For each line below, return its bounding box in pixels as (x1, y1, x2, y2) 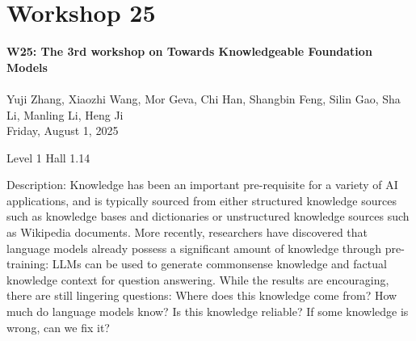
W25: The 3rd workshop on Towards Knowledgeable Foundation (6, 43, 372, 60)
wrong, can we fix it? (6, 318, 110, 335)
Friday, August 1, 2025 (6, 122, 119, 139)
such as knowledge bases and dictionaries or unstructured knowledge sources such (6, 208, 410, 225)
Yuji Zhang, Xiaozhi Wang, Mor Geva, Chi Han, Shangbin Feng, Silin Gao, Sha (6, 90, 401, 107)
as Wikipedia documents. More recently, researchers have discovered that (6, 224, 368, 241)
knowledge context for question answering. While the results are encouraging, (6, 271, 389, 288)
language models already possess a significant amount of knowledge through (6, 239, 382, 256)
